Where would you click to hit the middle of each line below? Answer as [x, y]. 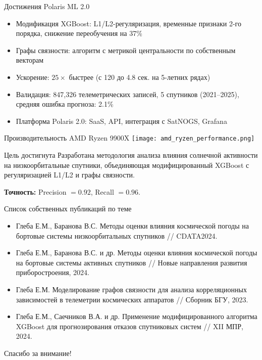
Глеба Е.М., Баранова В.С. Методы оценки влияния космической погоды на [132, 225]
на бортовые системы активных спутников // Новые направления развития [132, 262]
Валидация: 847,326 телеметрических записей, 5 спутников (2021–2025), [127, 94]
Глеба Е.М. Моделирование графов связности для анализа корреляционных [131, 289]
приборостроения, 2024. [53, 272]
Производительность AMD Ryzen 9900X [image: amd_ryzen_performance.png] [129, 138]
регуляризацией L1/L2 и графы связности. [69, 175]
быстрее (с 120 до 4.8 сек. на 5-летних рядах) [140, 77]
